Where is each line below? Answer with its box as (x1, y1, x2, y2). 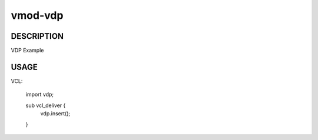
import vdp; (25, 91, 54, 98)
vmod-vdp (11, 9, 64, 22)
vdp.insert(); (40, 110, 71, 117)
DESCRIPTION (11, 31, 64, 41)
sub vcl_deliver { (25, 102, 66, 109)
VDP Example (11, 47, 44, 54)
